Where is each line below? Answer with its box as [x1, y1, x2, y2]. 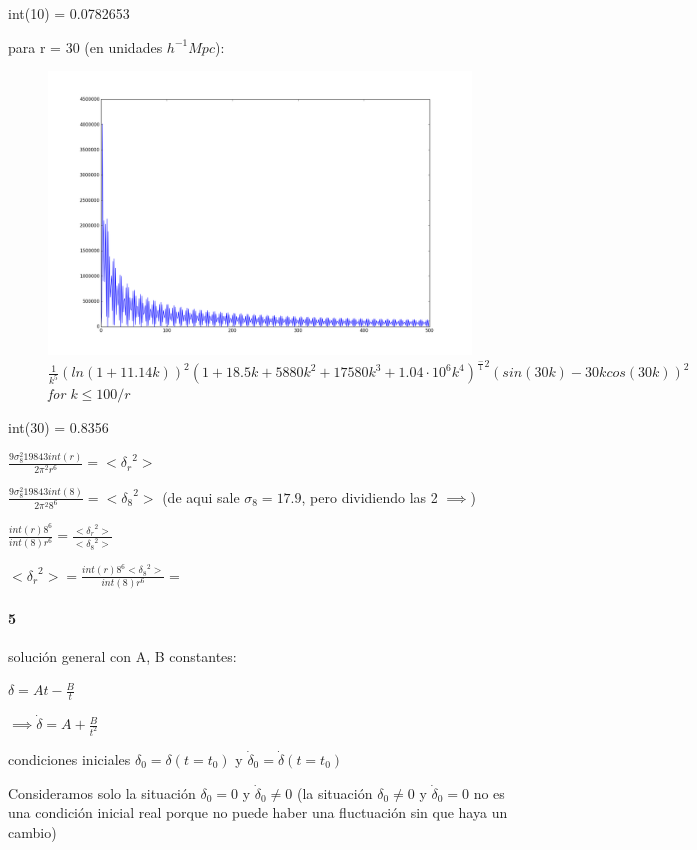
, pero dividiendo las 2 [301, 486, 438, 507]
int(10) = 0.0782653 [8, 3, 130, 23]
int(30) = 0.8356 [8, 416, 109, 437]
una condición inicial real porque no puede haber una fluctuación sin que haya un [8, 802, 508, 823]
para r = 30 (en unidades [8, 36, 163, 57]
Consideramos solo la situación [8, 782, 196, 803]
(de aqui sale [162, 486, 240, 507]
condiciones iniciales [8, 749, 131, 769]
